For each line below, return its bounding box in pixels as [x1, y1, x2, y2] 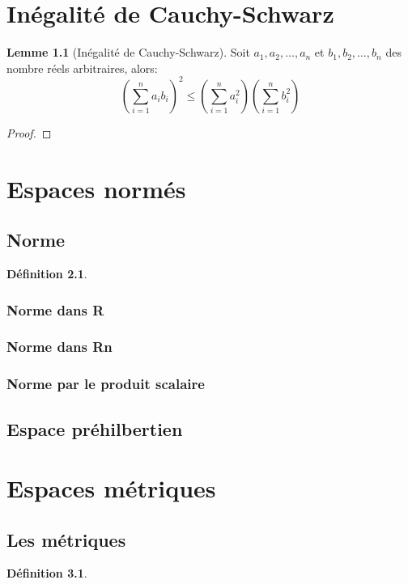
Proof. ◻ [6, 124, 52, 141]
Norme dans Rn [6, 336, 113, 357]
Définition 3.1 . [6, 565, 87, 582]
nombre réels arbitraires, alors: [6, 59, 158, 76]
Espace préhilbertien [6, 416, 183, 441]
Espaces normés [6, 171, 186, 205]
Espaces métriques [6, 472, 216, 505]
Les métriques [6, 527, 126, 552]
